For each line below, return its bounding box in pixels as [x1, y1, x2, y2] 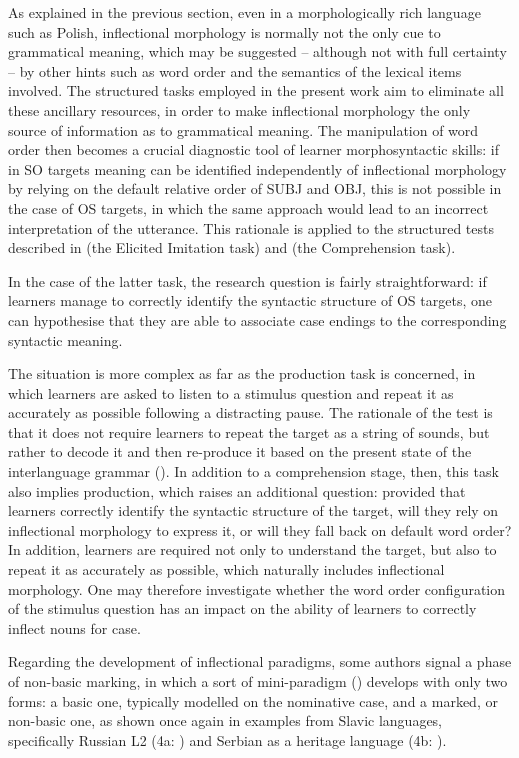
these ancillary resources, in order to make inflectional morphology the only [8, 99, 471, 120]
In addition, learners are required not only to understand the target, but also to [8, 539, 497, 560]
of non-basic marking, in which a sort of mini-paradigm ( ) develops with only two [8, 671, 508, 691]
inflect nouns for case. [8, 617, 141, 638]
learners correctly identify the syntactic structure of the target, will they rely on [8, 500, 499, 521]
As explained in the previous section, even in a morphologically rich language [8, 2, 481, 22]
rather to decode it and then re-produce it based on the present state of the [8, 441, 472, 462]
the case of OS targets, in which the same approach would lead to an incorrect [8, 197, 489, 218]
